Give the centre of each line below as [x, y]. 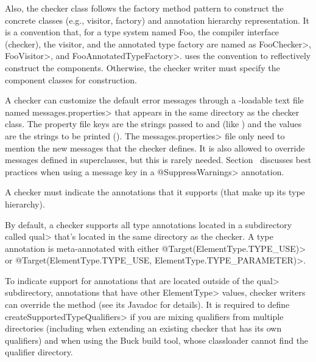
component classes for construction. [71, 79]
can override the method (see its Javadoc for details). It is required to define [147, 305]
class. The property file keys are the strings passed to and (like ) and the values [153, 124]
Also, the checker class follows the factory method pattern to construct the [144, 8]
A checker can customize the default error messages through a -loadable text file [154, 100]
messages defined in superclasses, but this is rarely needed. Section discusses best [158, 160]
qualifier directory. [39, 352]
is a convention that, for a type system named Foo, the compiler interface [142, 32]
